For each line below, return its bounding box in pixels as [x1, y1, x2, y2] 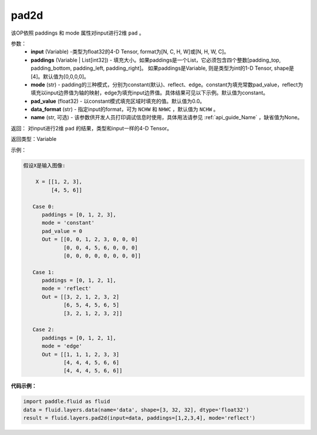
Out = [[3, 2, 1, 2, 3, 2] [42, 294, 120, 300]
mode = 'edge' [42, 343, 82, 349]
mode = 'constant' [42, 220, 95, 226]
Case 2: [32, 326, 55, 333]
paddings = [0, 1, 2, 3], [42, 211, 117, 218]
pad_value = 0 [42, 228, 82, 234]
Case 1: [32, 269, 55, 275]
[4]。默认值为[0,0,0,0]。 [31, 73, 89, 80]
